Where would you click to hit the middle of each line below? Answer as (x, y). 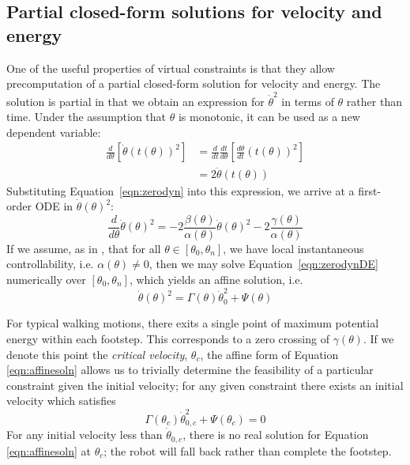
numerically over (46, 279)
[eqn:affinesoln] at (49, 450)
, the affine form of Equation (269, 354)
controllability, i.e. (50, 264)
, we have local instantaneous (293, 248)
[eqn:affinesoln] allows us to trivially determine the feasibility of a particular (190, 370)
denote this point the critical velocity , (97, 354)
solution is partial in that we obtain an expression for (135, 101)
